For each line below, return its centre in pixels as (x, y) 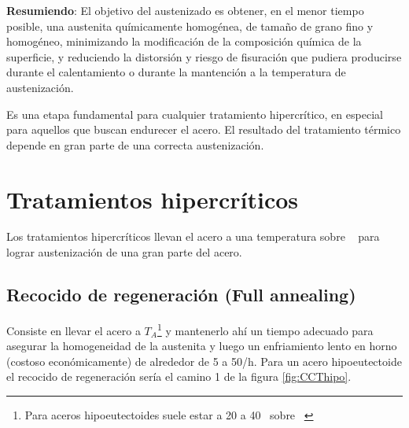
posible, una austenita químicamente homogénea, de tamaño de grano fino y (190, 26)
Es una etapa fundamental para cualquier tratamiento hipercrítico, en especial (195, 114)
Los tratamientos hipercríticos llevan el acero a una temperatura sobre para (193, 236)
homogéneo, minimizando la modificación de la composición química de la (184, 41)
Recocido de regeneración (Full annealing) (181, 295)
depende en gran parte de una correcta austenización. (135, 144)
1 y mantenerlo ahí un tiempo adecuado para (265, 329)
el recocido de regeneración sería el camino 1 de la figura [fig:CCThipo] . (179, 376)
